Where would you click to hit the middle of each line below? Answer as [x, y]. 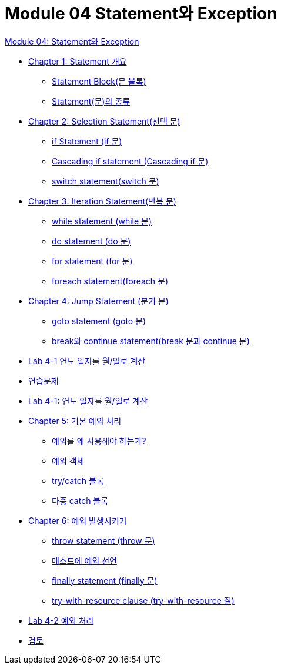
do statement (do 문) [91, 241]
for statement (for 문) [92, 261]
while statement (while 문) [102, 221]
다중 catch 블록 [80, 500]
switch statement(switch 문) [106, 181]
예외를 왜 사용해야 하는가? [99, 441]
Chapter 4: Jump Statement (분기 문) [98, 301]
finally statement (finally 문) [105, 580]
